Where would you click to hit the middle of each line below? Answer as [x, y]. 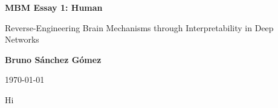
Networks [22, 39]
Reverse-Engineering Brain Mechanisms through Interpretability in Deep [139, 27]
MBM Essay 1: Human [54, 7]
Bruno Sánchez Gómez [53, 59]
